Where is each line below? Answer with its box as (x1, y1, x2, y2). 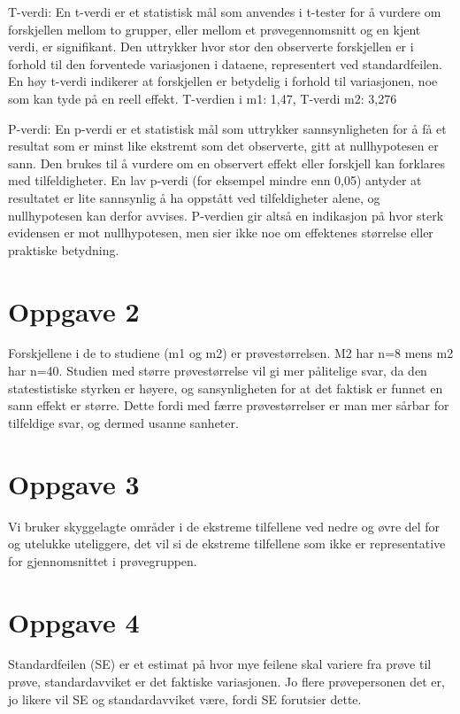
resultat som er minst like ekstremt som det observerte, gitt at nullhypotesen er (8, 136, 439, 155)
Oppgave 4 (8, 603, 140, 640)
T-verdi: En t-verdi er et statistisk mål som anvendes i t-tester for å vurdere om (8, 3, 441, 20)
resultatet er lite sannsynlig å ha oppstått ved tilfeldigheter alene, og (8, 188, 380, 206)
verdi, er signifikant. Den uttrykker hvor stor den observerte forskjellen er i (8, 37, 414, 56)
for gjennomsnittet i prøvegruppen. (8, 551, 197, 570)
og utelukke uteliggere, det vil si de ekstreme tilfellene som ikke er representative (8, 534, 446, 553)
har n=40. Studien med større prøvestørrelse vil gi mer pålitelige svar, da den (8, 361, 427, 380)
